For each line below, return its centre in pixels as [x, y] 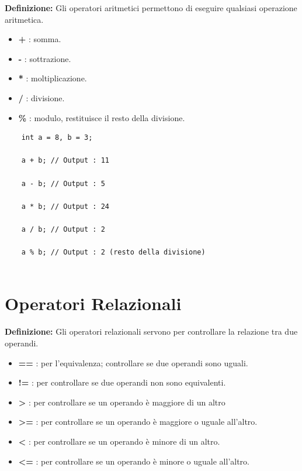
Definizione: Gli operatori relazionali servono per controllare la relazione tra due [151, 331]
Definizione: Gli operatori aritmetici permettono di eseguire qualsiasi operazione [151, 8]
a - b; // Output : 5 [63, 183]
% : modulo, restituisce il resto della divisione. [102, 117]
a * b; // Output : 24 [65, 206]
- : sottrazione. [45, 58]
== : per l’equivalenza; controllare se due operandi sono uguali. [133, 362]
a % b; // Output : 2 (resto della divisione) [113, 252]
